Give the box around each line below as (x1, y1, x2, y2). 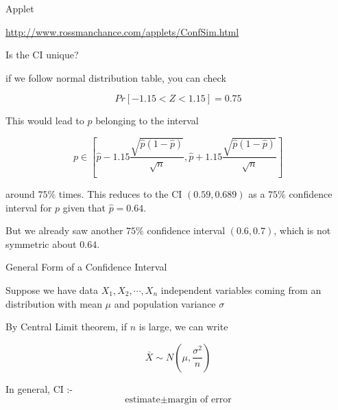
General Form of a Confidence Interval (5, 260, 167, 274)
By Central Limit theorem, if (5, 319, 128, 334)
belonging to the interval (95, 113, 199, 128)
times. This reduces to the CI (58, 186, 182, 201)
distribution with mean (5, 296, 102, 310)
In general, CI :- (5, 381, 73, 396)
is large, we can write (138, 319, 228, 334)
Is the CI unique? (5, 47, 79, 62)
